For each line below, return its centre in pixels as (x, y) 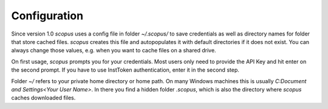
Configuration (47, 16)
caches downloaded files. (43, 98)
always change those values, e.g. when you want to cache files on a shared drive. (114, 51)
